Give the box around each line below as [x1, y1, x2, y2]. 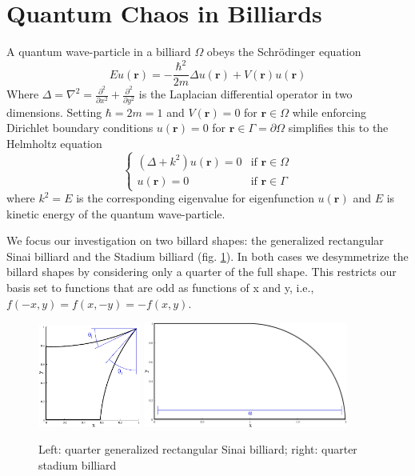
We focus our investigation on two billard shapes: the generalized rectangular [6, 232, 384, 249]
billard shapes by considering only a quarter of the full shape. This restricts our [6, 263, 397, 280]
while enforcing [292, 103, 366, 120]
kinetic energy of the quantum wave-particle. [6, 205, 225, 222]
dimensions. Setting [6, 103, 102, 120]
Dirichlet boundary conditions [6, 119, 154, 136]
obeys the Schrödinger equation [206, 43, 361, 60]
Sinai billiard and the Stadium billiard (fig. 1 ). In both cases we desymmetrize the [6, 247, 409, 264]
